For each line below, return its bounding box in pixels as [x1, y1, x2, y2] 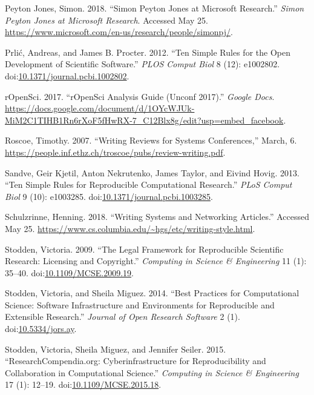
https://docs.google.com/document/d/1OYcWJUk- [5, 102, 195, 115]
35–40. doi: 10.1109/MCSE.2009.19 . [5, 266, 134, 279]
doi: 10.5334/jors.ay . [5, 322, 77, 335]
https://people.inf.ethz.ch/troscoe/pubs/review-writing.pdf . [5, 145, 226, 158]
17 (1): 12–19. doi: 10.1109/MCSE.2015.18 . [5, 378, 162, 391]
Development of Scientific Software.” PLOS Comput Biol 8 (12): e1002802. [5, 58, 280, 70]
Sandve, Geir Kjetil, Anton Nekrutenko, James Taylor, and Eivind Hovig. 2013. [5, 166, 299, 179]
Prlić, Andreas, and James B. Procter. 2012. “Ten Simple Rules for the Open [5, 45, 290, 58]
